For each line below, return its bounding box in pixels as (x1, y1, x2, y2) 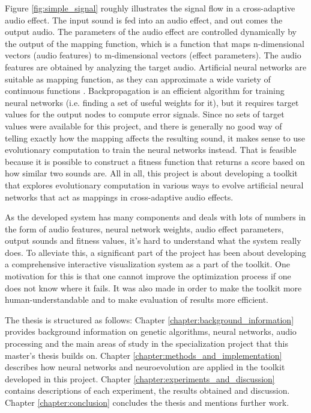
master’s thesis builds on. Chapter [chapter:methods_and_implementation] (5, 349, 282, 361)
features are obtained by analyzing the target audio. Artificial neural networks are (5, 60, 307, 73)
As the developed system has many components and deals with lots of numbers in (5, 211, 306, 223)
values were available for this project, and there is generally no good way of (5, 119, 282, 132)
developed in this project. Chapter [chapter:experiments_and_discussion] (5, 372, 275, 385)
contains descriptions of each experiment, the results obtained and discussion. (5, 384, 290, 397)
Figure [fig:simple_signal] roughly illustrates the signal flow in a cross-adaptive (5, 2, 295, 14)
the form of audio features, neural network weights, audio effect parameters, (5, 222, 284, 235)
